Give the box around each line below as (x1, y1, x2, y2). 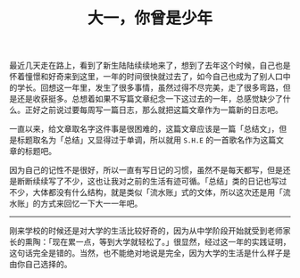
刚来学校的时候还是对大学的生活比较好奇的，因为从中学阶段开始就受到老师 (9, 225, 283, 236)
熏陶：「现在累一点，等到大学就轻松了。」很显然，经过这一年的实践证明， (24, 237, 291, 248)
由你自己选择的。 (9, 259, 72, 270)
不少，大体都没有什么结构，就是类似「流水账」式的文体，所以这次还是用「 (9, 187, 283, 198)
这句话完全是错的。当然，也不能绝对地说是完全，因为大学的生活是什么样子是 (9, 248, 291, 258)
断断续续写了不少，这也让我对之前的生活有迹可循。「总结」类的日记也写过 (16, 176, 287, 187)
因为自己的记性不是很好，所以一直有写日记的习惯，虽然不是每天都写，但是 (9, 165, 283, 176)
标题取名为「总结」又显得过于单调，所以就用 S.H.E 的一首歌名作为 (16, 135, 261, 145)
